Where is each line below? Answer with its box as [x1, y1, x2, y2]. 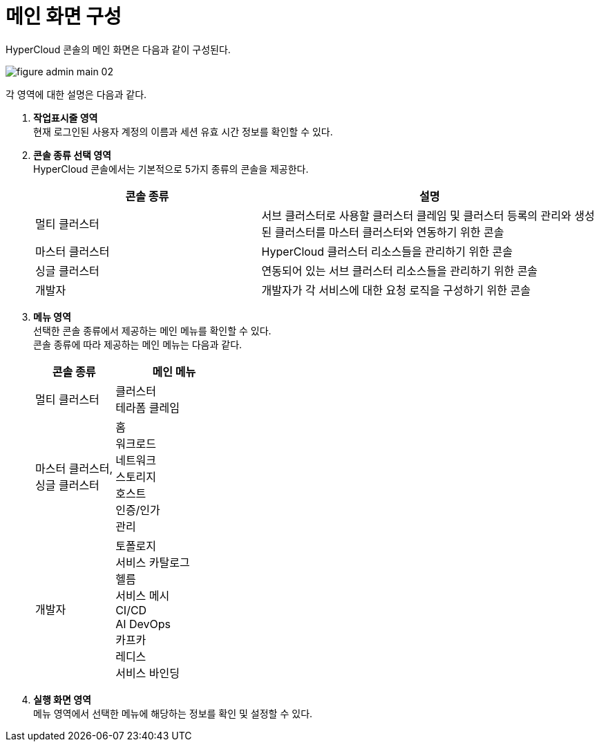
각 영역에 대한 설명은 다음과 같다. [6, 88, 147, 100]
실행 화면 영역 [33, 693, 91, 706]
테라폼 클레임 [115, 400, 180, 415]
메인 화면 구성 [6, 5, 122, 28]
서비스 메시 [115, 588, 170, 603]
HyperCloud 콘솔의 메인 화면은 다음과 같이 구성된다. [6, 43, 231, 55]
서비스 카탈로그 [115, 555, 190, 569]
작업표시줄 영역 [33, 111, 98, 124]
